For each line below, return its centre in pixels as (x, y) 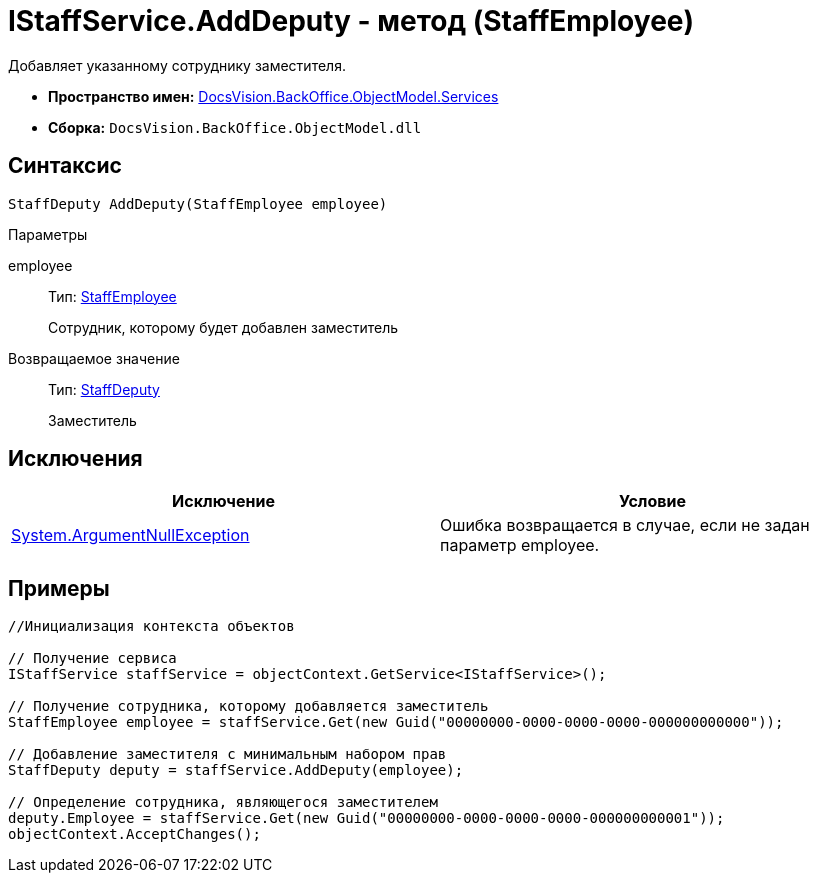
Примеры (59, 588)
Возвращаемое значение (94, 358)
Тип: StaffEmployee (112, 296)
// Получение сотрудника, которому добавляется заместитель (248, 706)
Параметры (48, 234)
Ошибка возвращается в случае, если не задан (625, 525)
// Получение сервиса (92, 658)
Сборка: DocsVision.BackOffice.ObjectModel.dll (235, 127)
